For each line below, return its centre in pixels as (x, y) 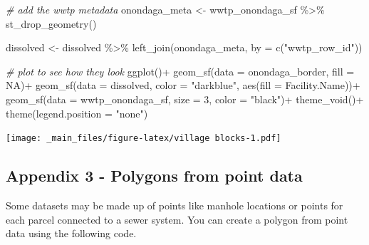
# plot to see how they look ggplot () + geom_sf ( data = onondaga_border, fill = (180, 71)
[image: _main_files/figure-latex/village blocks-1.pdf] (144, 139)
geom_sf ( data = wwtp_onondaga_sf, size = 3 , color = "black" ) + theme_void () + (185, 99)
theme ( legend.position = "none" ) (77, 113)
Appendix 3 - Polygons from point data (154, 176)
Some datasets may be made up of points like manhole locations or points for (175, 205)
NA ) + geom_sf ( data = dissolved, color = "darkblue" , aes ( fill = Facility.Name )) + (183, 85)
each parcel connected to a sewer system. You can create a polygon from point (177, 219)
